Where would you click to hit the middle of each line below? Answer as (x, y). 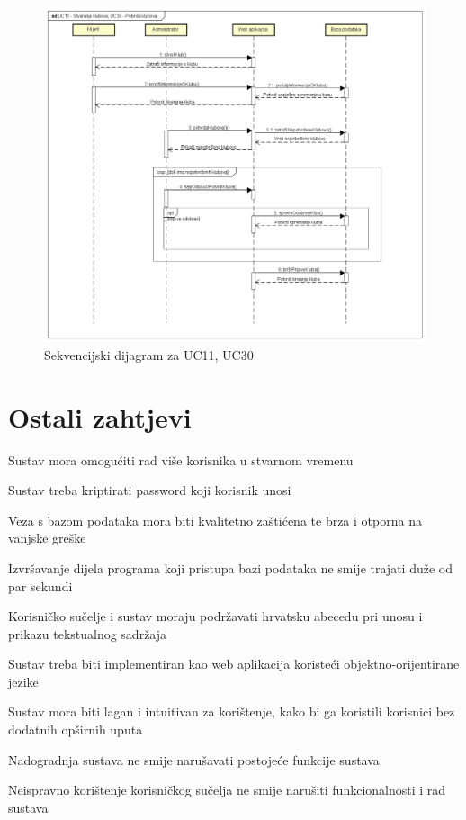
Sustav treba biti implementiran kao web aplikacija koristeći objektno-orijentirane (234, 664)
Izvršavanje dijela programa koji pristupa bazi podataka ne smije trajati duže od (230, 568)
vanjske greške (47, 538)
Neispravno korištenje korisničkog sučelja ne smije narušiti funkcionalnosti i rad (227, 790)
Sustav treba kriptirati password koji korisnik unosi (150, 490)
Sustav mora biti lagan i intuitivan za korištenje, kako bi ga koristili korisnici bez (232, 712)
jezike (23, 681)
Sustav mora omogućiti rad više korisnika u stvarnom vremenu (181, 460)
